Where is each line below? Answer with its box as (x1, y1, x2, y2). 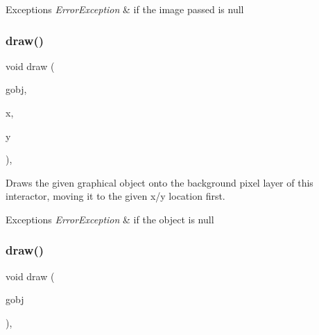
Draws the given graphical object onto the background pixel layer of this (6, 175, 313, 189)
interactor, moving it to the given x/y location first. (6, 189, 225, 203)
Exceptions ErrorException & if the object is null (6, 212, 214, 226)
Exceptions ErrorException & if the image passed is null (6, 2, 244, 16)
